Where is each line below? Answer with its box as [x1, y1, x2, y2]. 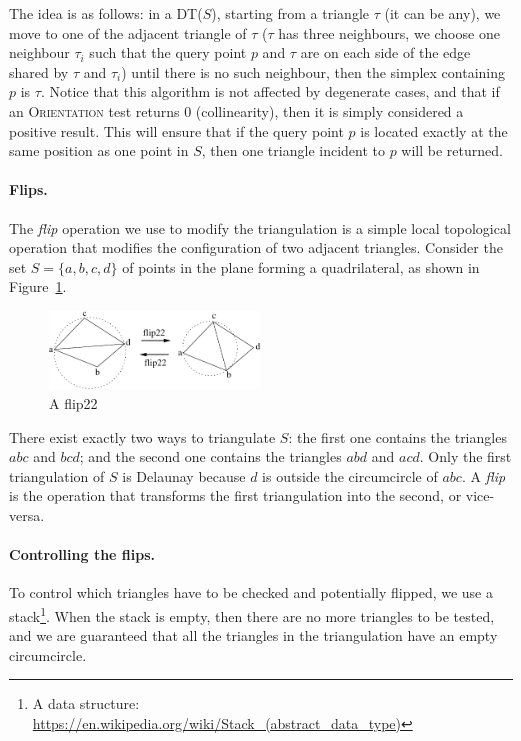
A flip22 [49, 393, 98, 414]
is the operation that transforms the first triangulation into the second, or [9, 485, 462, 506]
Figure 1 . [9, 276, 67, 297]
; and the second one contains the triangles [79, 446, 342, 467]
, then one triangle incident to [201, 140, 385, 161]
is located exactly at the [360, 120, 508, 141]
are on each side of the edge [300, 42, 471, 63]
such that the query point [89, 42, 247, 63]
